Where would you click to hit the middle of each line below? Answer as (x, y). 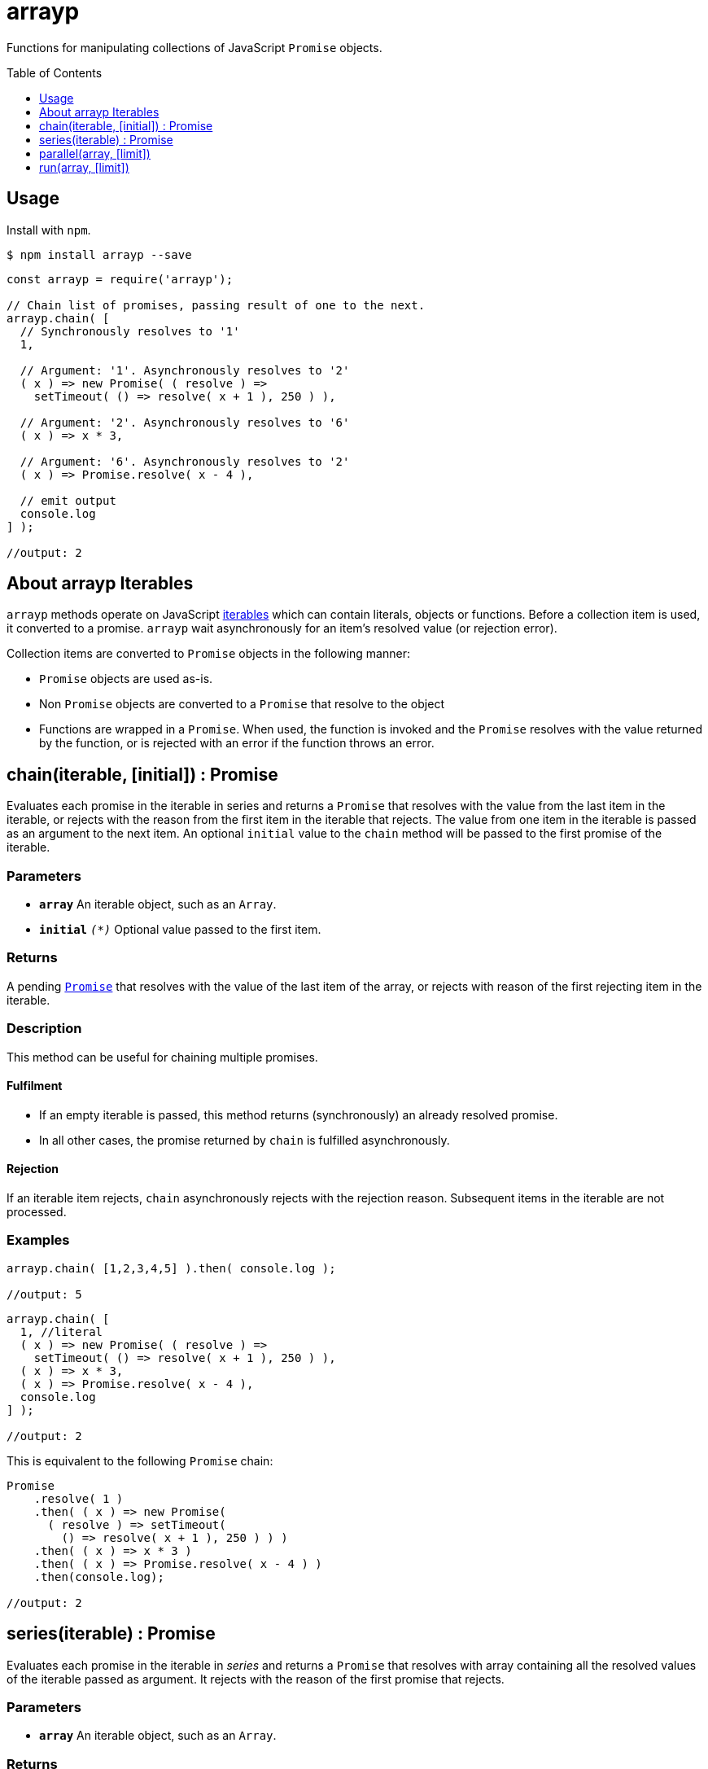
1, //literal (61, 1331)
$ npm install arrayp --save (99, 254)
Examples (38, 1240)
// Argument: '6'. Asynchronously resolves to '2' (185, 461)
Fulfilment (35, 1086)
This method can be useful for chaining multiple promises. (162, 1057)
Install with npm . (49, 230)
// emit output (68, 500)
